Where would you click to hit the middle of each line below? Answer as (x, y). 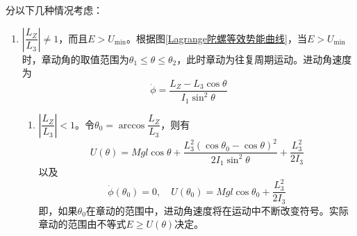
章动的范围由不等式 (82, 224)
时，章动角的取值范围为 (75, 59)
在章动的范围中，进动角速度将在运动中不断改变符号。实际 (217, 210)
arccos (132, 125)
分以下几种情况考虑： (54, 10)
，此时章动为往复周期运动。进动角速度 (264, 59)
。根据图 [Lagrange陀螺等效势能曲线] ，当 (216, 38)
